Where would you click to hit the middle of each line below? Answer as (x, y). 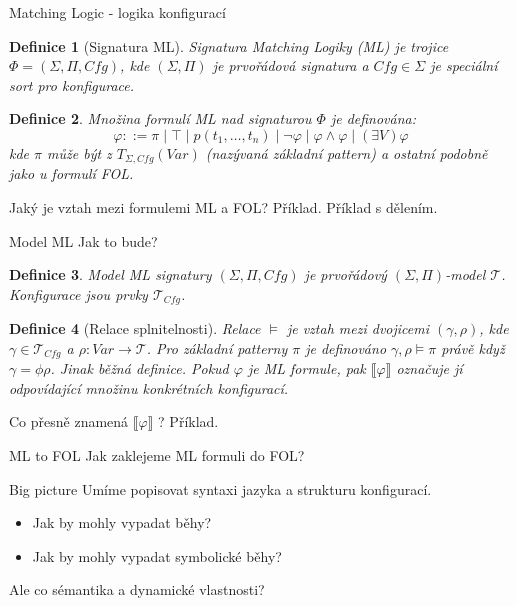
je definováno (346, 347)
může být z (79, 152)
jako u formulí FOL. (71, 173)
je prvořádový (345, 274)
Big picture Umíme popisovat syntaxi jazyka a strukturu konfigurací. (220, 488)
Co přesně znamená (69, 421)
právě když (473, 347)
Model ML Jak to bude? (83, 240)
